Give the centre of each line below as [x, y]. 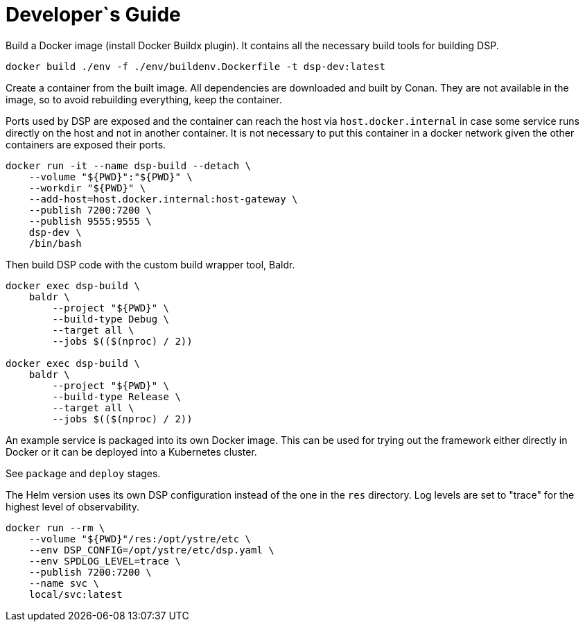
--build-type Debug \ [111, 319]
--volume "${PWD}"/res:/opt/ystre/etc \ [140, 539]
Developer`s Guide [93, 15]
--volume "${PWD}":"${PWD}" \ [111, 177]
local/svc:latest [76, 594]
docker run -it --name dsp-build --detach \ [129, 165]
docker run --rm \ [55, 527]
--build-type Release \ [116, 396]
